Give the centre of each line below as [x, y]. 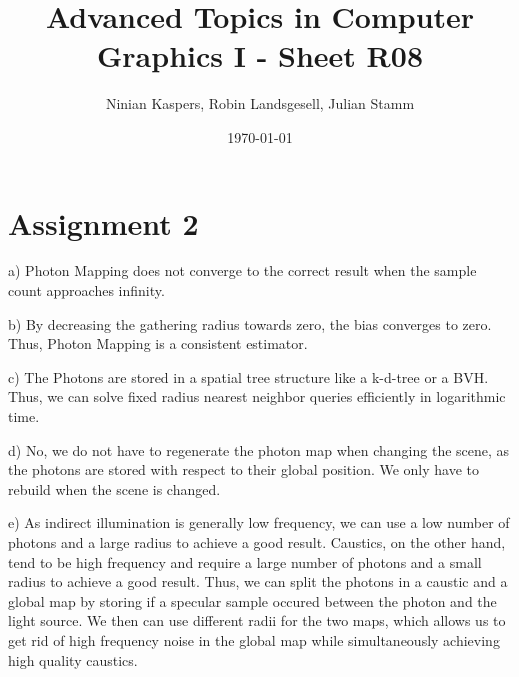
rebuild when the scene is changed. [114, 488]
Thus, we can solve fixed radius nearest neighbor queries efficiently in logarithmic [257, 396]
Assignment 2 [103, 222]
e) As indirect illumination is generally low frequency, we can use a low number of [259, 522]
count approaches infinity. [86, 290]
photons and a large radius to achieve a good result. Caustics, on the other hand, [257, 541]
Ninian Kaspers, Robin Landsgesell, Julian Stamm [260, 103]
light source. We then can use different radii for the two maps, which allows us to [257, 620]
